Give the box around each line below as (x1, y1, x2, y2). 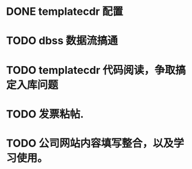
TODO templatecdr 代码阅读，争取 (6, 63, 176, 77)
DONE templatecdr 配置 (6, 5, 123, 18)
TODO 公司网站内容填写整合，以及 (6, 136, 174, 150)
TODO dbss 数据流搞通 (6, 34, 119, 47)
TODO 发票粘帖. (6, 107, 84, 121)
